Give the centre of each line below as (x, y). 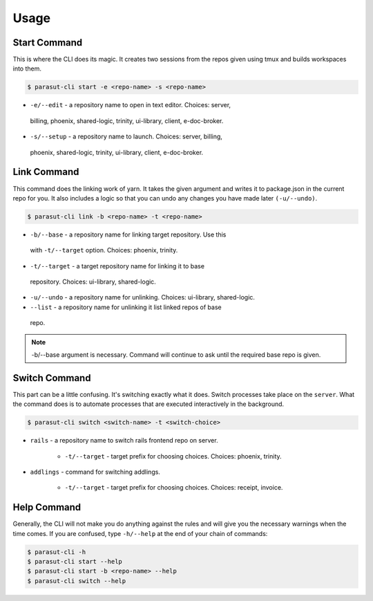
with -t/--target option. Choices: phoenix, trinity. (104, 250)
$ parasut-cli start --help (75, 562)
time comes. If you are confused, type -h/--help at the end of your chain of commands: (140, 533)
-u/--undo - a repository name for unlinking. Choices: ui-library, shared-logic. (143, 297)
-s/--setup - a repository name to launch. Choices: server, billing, (126, 137)
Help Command (47, 507)
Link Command (46, 172)
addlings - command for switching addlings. (95, 472)
